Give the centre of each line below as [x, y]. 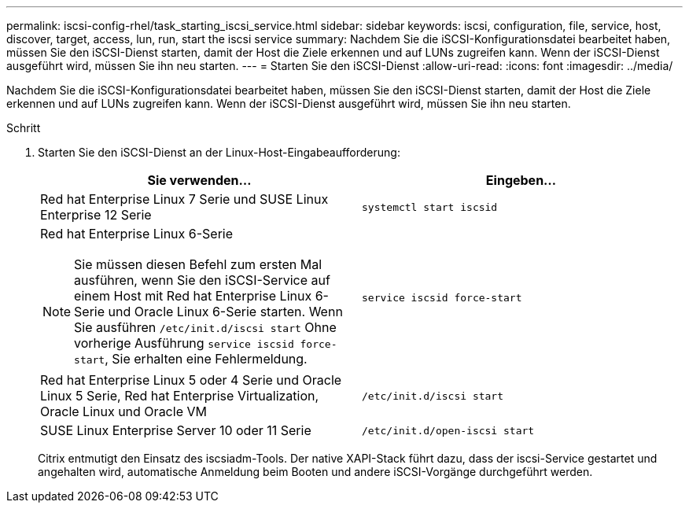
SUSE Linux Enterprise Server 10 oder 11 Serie [176, 430]
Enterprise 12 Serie [96, 215]
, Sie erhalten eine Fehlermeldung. [206, 359]
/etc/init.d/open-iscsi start [448, 430]
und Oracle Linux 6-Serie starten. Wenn [225, 312]
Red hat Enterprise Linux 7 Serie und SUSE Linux [184, 199]
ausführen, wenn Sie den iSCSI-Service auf [202, 280]
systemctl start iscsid [430, 207]
